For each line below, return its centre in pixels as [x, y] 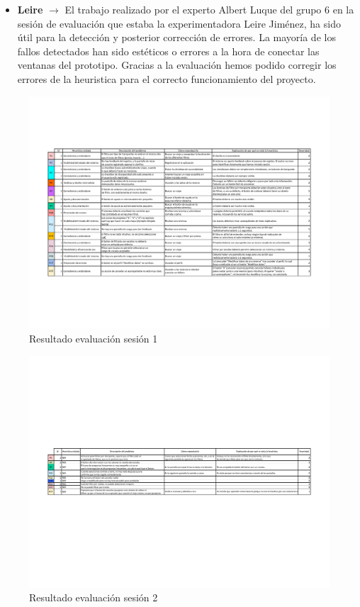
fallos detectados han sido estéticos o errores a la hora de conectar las [168, 51]
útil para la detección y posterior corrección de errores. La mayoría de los [176, 37]
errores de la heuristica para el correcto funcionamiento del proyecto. [167, 78]
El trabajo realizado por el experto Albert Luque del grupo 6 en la [209, 9]
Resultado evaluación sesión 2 [94, 597]
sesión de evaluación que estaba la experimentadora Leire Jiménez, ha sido [179, 23]
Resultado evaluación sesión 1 [94, 338]
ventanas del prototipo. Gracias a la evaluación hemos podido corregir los [177, 65]
